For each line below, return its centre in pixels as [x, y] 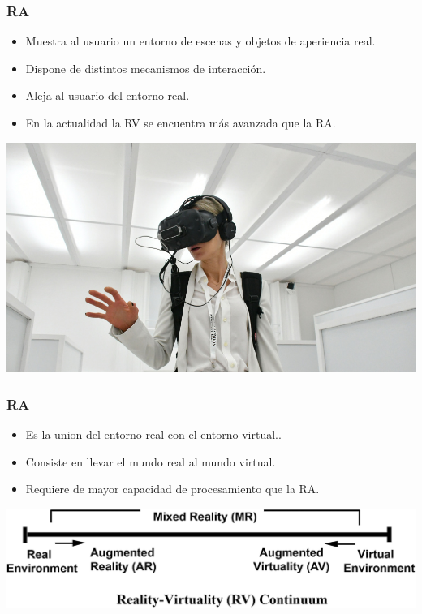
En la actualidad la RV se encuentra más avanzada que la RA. [181, 122]
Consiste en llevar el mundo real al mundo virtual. [151, 461]
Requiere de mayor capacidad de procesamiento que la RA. [172, 489]
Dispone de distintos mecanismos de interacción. [146, 68]
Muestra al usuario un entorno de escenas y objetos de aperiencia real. [200, 41]
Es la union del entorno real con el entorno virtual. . [153, 434]
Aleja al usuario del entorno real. [108, 95]
